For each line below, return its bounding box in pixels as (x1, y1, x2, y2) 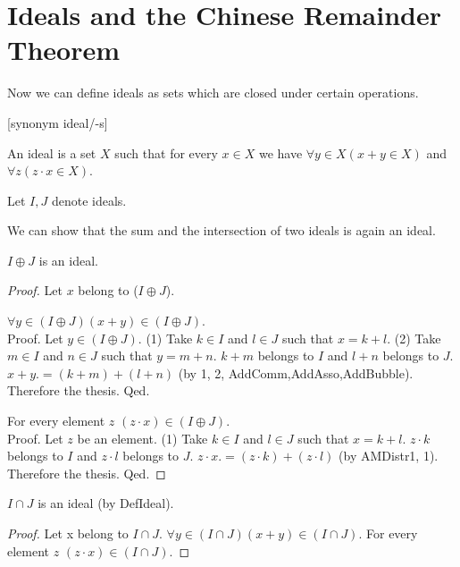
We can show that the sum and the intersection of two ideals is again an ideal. (7, 221, 436, 240)
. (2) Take (387, 328, 441, 347)
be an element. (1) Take (77, 428, 208, 447)
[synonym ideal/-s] (7, 113, 108, 131)
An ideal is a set (7, 143, 96, 162)
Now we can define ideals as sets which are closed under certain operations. (7, 83, 419, 102)
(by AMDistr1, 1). (339, 446, 439, 465)
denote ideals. (51, 190, 127, 209)
